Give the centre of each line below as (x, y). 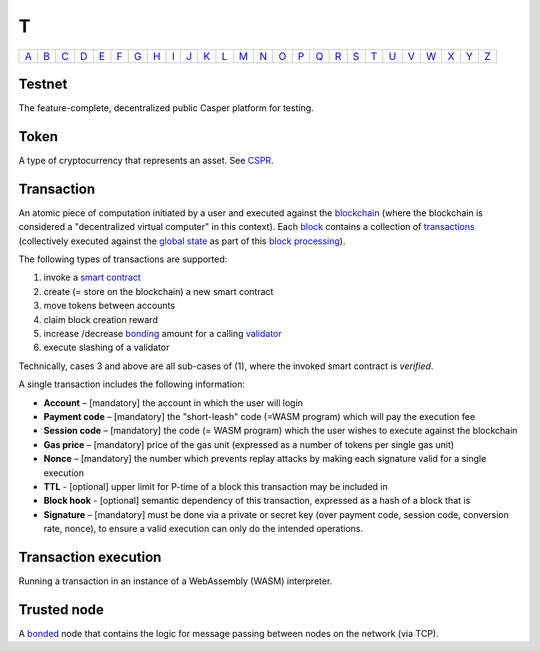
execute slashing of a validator (106, 347)
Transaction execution (90, 556)
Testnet (43, 83)
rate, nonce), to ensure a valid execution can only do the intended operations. (203, 529)
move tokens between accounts (109, 306)
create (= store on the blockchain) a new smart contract (158, 291)
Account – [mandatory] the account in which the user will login (173, 402)
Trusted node (61, 609)
